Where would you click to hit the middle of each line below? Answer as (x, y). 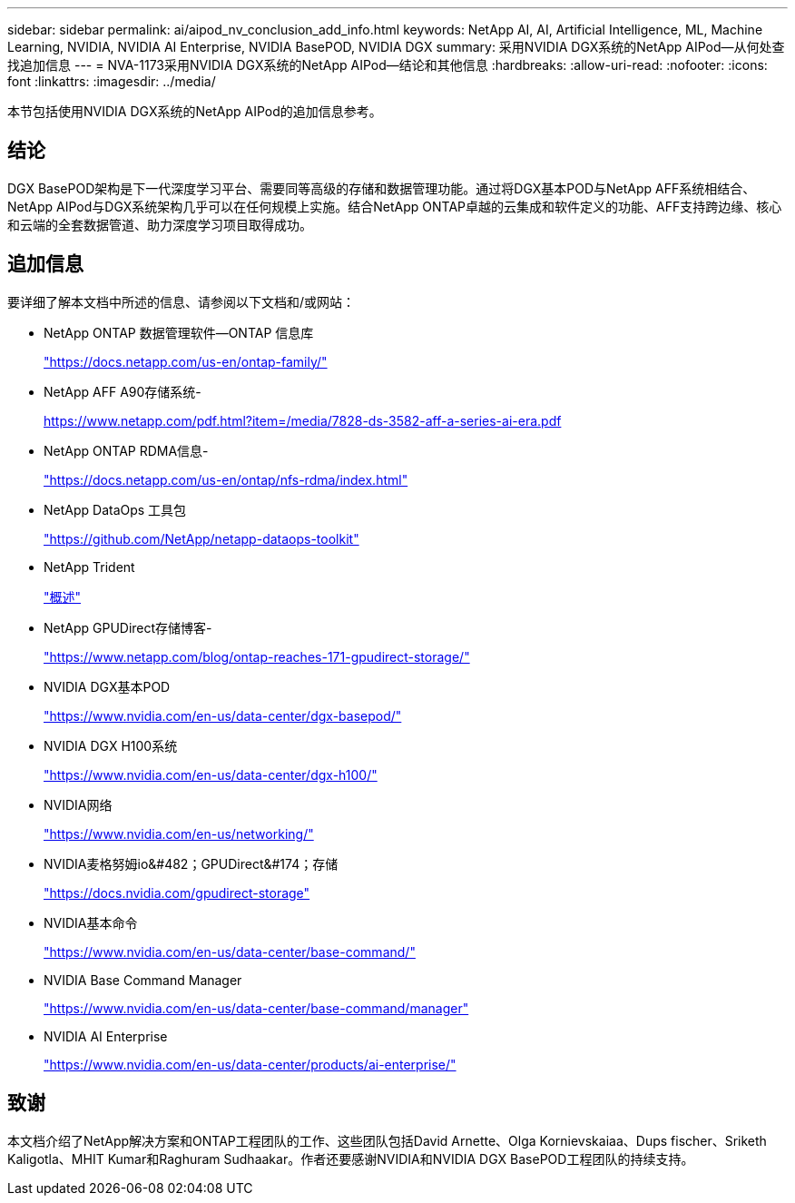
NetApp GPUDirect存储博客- (128, 627)
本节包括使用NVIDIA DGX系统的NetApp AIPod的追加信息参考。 (195, 111)
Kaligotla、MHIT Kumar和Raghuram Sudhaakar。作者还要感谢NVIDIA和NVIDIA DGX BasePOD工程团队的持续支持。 (351, 1159)
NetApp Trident (89, 567)
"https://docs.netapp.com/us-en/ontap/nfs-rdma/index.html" (226, 479)
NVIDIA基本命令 (91, 922)
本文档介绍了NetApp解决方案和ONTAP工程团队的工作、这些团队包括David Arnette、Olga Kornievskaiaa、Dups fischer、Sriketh (387, 1140)
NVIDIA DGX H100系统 (111, 745)
